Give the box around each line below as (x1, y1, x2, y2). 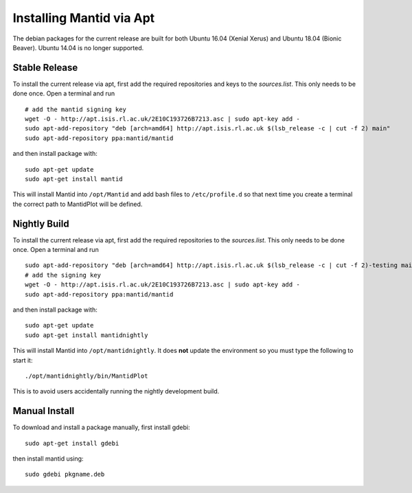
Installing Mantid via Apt (12, 10, 155, 25)
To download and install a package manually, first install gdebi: (12, 423, 190, 432)
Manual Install (12, 405, 75, 417)
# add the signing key (25, 271, 102, 279)
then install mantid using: (12, 455, 84, 463)
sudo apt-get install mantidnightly (25, 331, 148, 339)
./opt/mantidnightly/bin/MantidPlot (25, 371, 148, 380)
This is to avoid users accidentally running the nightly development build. (12, 387, 220, 395)
